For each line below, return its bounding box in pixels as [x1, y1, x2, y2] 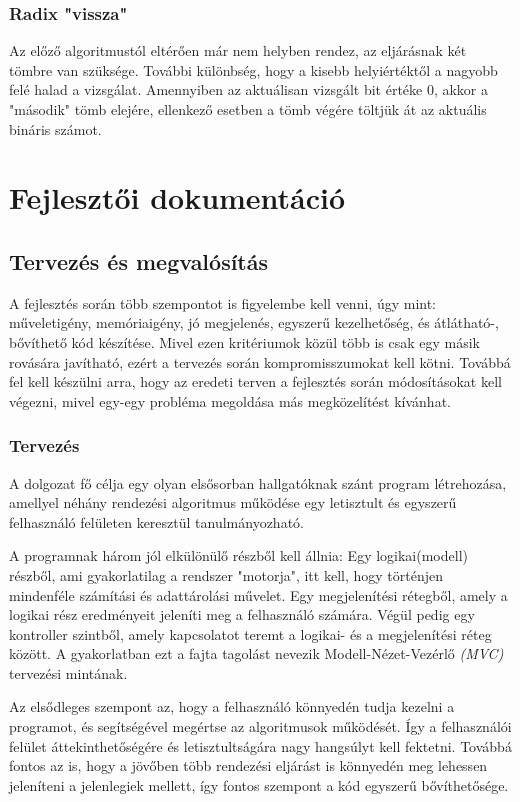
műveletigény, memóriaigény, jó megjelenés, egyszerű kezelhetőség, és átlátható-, [9, 312, 499, 333]
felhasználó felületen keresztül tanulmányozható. [9, 511, 304, 532]
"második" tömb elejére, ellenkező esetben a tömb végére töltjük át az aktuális [9, 99, 487, 119]
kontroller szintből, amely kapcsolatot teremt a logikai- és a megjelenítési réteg [9, 623, 492, 644]
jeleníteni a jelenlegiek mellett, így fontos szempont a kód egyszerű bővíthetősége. [9, 774, 509, 795]
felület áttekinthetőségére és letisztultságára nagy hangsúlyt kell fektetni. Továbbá [9, 735, 512, 756]
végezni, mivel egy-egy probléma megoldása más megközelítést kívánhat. [9, 390, 451, 411]
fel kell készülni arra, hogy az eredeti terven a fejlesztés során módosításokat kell [9, 371, 502, 392]
